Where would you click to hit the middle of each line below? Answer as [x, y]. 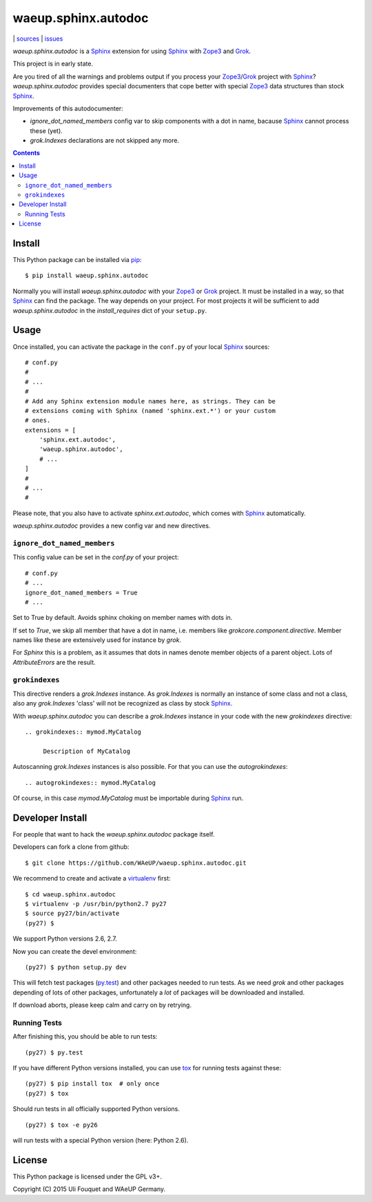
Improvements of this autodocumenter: [68, 108]
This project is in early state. [53, 64]
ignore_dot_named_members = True [81, 592]
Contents [27, 153]
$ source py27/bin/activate [72, 913]
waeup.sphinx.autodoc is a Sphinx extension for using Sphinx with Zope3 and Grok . [132, 51]
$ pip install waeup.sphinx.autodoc [87, 276]
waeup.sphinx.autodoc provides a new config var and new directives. [112, 526]
